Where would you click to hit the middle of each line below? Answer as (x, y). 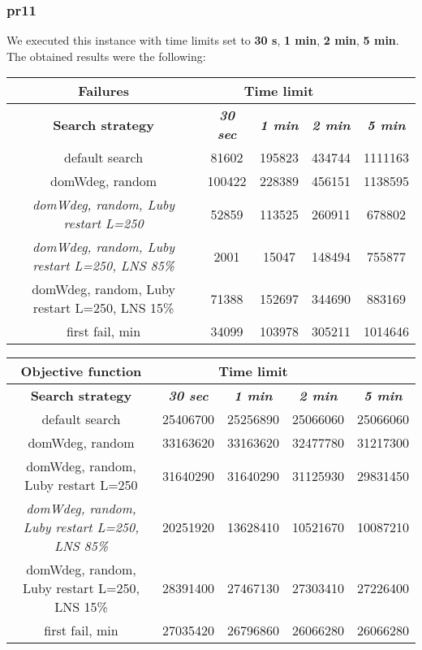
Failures (103, 91)
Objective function (81, 371)
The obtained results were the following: (106, 56)
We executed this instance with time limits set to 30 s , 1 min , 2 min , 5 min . (203, 40)
